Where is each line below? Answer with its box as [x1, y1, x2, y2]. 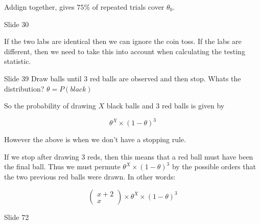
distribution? [4, 83, 44, 94]
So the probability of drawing [4, 100, 96, 111]
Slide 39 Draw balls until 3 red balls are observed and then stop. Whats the [4, 73, 241, 83]
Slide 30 [4, 18, 29, 29]
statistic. [4, 56, 31, 66]
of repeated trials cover [92, 2, 164, 12]
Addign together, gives [4, 2, 75, 12]
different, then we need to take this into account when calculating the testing [4, 46, 245, 56]
